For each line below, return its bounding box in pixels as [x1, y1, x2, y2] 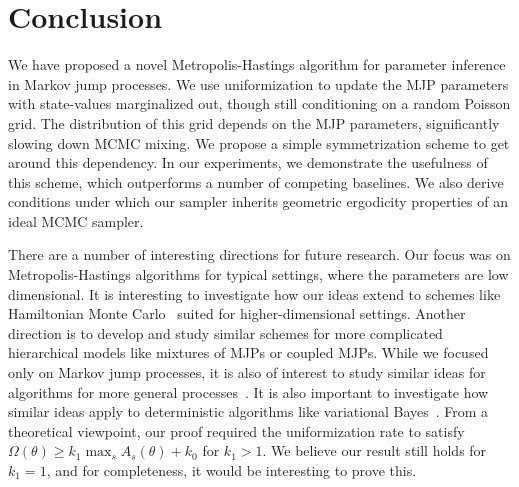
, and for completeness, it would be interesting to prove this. [46, 460, 417, 480]
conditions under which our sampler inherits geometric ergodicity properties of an [8, 191, 508, 212]
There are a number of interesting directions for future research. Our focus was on [8, 244, 511, 265]
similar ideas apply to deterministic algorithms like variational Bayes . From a [8, 401, 489, 422]
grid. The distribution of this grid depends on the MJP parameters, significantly [8, 112, 500, 133]
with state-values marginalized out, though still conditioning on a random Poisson [8, 93, 511, 114]
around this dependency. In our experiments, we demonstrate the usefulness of [8, 152, 488, 173]
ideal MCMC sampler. [8, 210, 144, 231]
